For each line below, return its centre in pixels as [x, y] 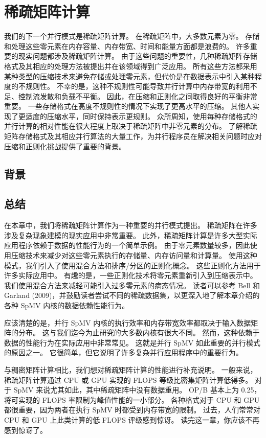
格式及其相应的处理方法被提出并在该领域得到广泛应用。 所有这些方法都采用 [131, 66]
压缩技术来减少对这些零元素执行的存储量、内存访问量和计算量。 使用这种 [134, 255]
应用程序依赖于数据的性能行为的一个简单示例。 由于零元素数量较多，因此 [127, 245]
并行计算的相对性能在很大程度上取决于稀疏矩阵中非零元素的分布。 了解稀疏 [131, 126]
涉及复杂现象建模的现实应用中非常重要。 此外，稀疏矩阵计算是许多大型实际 [131, 235]
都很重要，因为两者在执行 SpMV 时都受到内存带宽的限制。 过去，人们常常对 [132, 410]
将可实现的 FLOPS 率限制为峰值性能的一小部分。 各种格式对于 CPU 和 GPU [132, 399]
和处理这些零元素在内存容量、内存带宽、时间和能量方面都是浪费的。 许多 [127, 46]
